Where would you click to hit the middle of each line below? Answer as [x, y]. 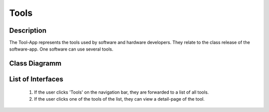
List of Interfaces [36, 79]
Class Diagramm [35, 64]
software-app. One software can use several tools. [61, 49]
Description [28, 30]
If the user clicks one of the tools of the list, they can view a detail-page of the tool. [120, 99]
